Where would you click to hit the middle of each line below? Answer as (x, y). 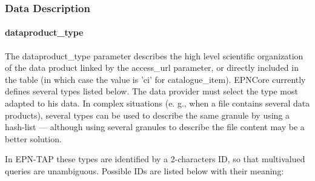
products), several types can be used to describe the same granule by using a (148, 115)
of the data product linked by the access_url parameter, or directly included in (152, 67)
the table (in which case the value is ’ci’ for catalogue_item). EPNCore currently (155, 79)
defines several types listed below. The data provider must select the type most (151, 91)
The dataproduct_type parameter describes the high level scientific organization (154, 55)
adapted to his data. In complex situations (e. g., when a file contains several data (157, 103)
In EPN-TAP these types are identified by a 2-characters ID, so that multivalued (155, 159)
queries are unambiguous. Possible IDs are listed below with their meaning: (144, 170)
